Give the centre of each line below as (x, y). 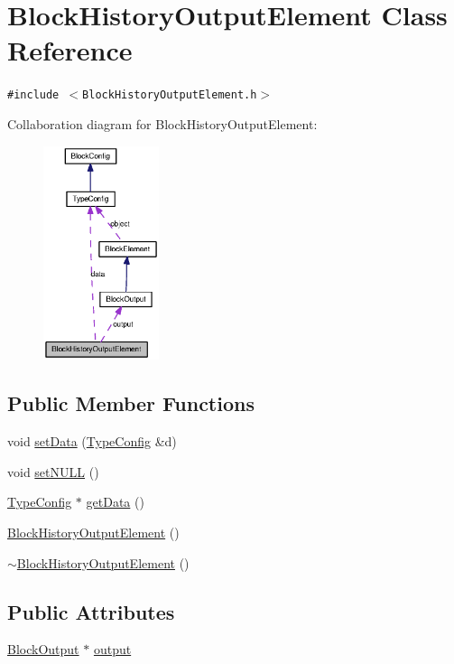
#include (33, 95)
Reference (70, 50)
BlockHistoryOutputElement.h (170, 95)
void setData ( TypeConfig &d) (92, 441)
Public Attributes (91, 611)
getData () (115, 502)
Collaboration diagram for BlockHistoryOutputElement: (162, 123)
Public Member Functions (131, 403)
